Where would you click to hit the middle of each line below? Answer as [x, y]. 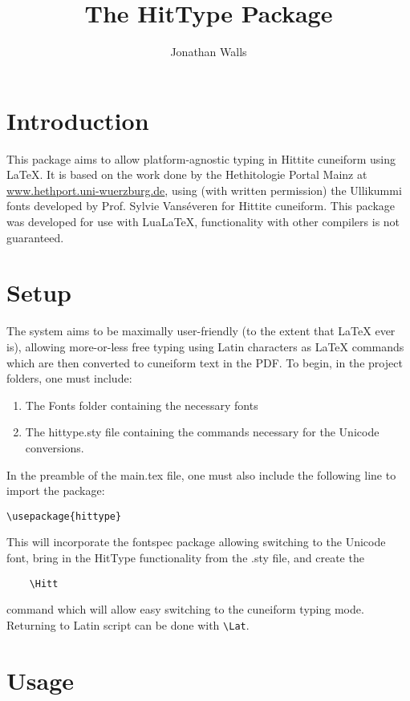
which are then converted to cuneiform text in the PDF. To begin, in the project [205, 362]
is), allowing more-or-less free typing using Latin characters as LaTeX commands [205, 346]
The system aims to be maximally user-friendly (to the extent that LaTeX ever [201, 331]
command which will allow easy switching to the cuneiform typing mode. [185, 609]
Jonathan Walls [209, 52]
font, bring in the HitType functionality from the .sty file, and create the [185, 557]
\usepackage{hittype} [64, 516]
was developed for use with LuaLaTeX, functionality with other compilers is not [203, 222]
